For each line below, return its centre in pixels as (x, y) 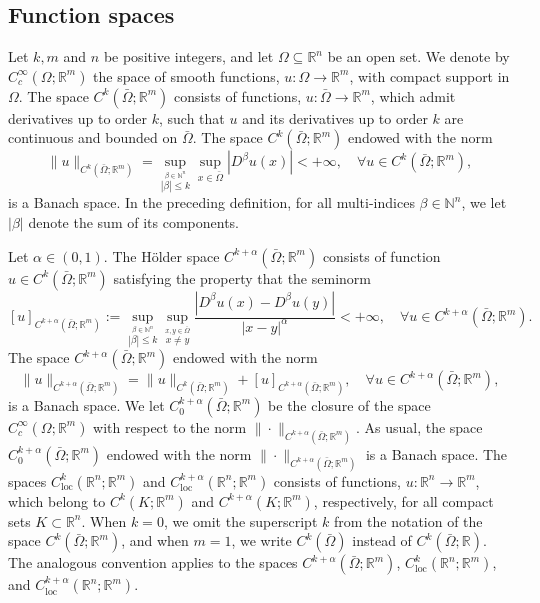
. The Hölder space (161, 255)
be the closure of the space (349, 404)
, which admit (413, 95)
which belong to (57, 500)
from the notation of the (408, 520)
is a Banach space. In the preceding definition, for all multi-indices (211, 202)
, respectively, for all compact (403, 500)
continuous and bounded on (93, 137)
